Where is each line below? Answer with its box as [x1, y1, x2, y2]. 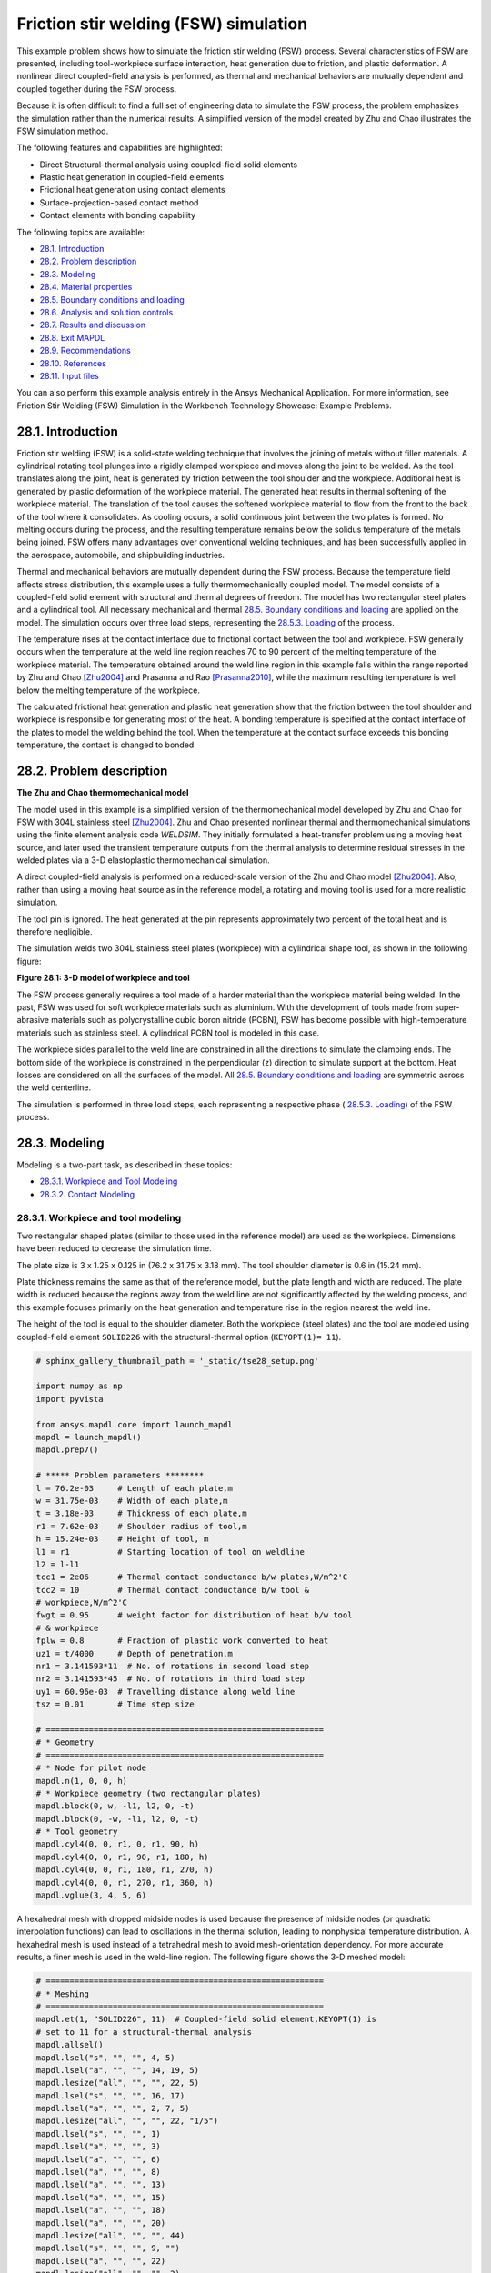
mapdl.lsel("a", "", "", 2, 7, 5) [35, 2103, 190, 2114]
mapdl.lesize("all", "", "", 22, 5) [35, 2078, 200, 2088]
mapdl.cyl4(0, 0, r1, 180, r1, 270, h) [35, 1865, 214, 1875]
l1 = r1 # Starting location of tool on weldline [35, 1547, 305, 1557]
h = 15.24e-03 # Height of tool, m [35, 1534, 209, 1545]
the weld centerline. [16, 1082, 91, 1093]
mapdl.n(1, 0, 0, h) [35, 1776, 127, 1786]
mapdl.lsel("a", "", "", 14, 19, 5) [35, 2065, 200, 2075]
